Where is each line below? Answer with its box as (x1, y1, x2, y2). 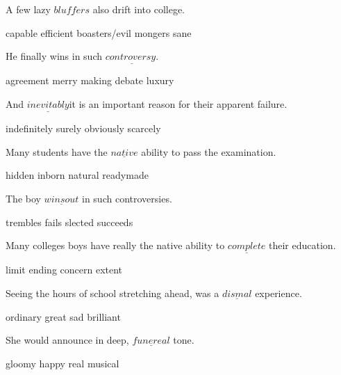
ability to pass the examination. (141, 144, 276, 159)
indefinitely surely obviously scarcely (6, 121, 161, 136)
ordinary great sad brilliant (6, 309, 121, 324)
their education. (269, 238, 336, 253)
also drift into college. (92, 2, 185, 16)
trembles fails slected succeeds (6, 214, 133, 229)
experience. (255, 286, 302, 300)
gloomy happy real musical (6, 356, 119, 370)
